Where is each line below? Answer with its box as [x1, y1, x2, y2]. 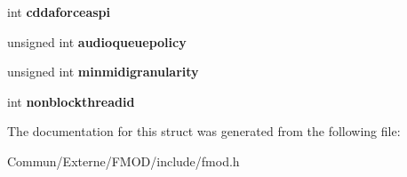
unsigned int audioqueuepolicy [7, 32, 187, 51]
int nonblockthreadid [7, 92, 135, 110]
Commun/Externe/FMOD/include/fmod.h [7, 151, 240, 170]
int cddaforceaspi [7, 3, 111, 20]
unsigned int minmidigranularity [7, 62, 199, 81]
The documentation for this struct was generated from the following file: [7, 122, 401, 141]
